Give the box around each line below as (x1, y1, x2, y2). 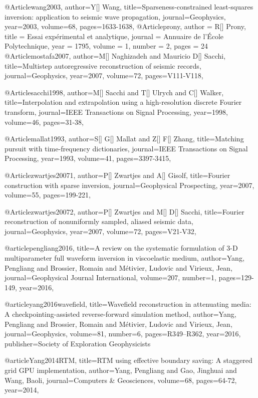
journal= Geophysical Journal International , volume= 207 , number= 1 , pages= (5, 272, 241, 283)
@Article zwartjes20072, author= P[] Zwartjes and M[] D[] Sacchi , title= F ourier (5, 206, 244, 217)
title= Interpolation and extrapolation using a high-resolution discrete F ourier (5, 97, 242, 107)
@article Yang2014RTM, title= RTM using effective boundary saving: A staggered (5, 355, 252, 365)
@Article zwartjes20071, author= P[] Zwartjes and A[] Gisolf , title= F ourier (5, 169, 230, 180)
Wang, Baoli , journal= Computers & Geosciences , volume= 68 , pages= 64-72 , (5, 374, 237, 385)
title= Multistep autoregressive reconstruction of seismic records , (5, 60, 201, 71)
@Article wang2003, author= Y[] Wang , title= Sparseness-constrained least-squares (5, 2, 253, 12)
